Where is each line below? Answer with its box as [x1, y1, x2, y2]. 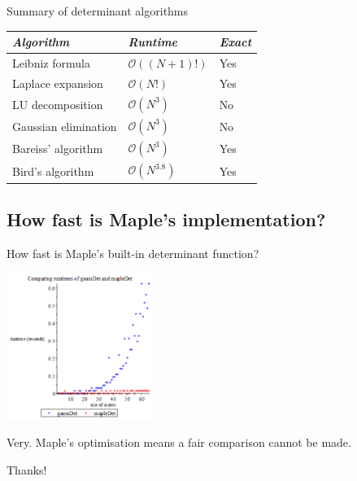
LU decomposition [12, 95, 103, 112]
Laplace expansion [12, 74, 103, 91]
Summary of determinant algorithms [7, 2, 189, 19]
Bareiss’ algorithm [12, 140, 103, 157]
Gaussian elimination [12, 118, 117, 135]
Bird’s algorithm [12, 162, 94, 179]
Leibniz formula [12, 54, 90, 71]
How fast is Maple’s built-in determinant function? [7, 245, 259, 262]
